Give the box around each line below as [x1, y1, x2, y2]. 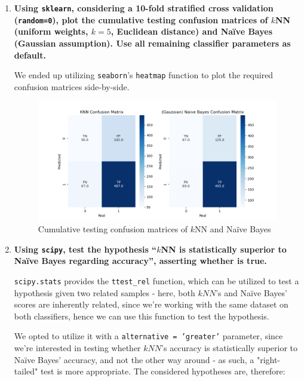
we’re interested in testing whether [14, 341, 141, 354]
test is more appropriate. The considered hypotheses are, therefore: [40, 365, 285, 377]
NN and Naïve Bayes [195, 223, 271, 235]
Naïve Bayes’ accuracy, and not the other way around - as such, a [14, 353, 254, 365]
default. [14, 48, 46, 61]
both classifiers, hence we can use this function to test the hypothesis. [14, 309, 269, 322]
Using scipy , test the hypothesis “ [14, 242, 157, 255]
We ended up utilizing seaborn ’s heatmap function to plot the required [14, 69, 274, 81]
